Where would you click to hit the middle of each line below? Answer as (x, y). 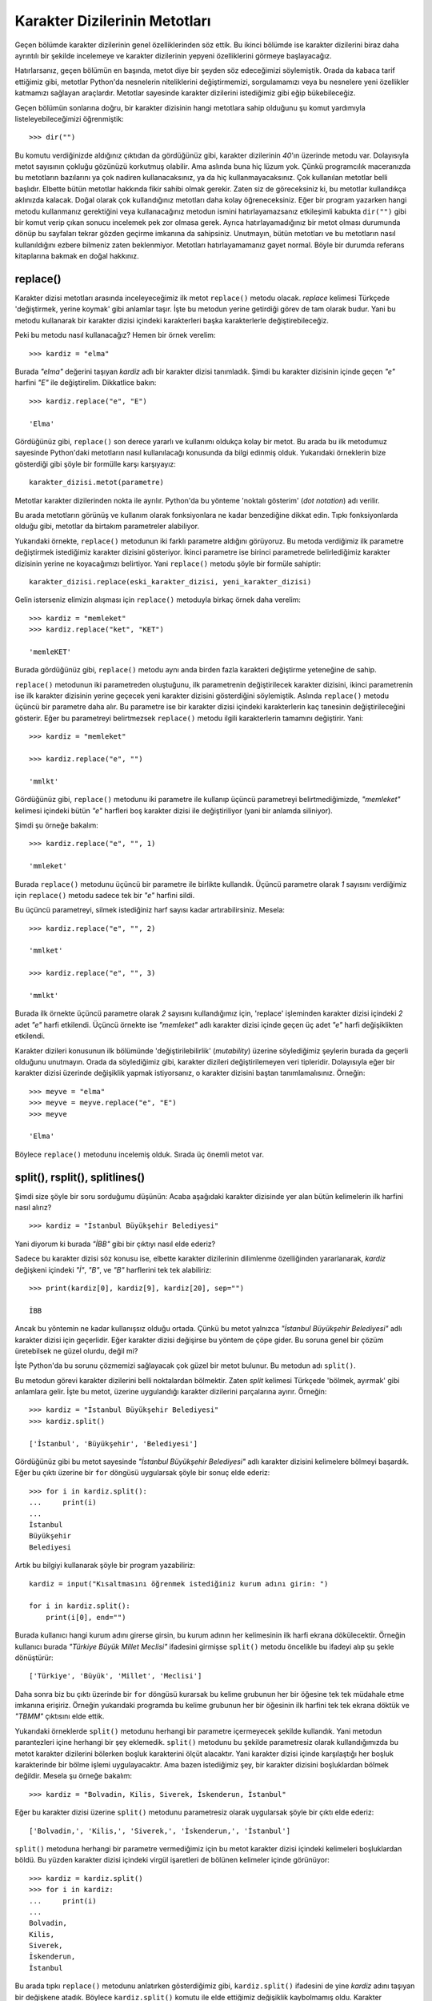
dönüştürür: (34, 1658)
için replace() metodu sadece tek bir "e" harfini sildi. (105, 895)
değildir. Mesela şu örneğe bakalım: (73, 1776)
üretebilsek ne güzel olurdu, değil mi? (76, 1351)
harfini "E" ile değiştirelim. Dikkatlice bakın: (86, 383)
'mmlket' (46, 951)
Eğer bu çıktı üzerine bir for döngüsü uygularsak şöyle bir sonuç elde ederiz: (142, 1473)
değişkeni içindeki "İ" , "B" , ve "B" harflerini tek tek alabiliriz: (113, 1269)
